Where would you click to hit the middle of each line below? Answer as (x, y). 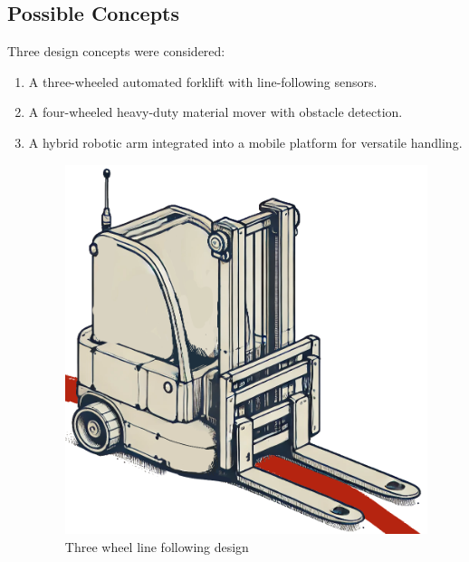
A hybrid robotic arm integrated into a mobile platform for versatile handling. (245, 142)
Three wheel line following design (157, 546)
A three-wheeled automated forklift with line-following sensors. (203, 81)
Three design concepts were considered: (116, 51)
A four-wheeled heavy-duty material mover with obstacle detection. (215, 112)
